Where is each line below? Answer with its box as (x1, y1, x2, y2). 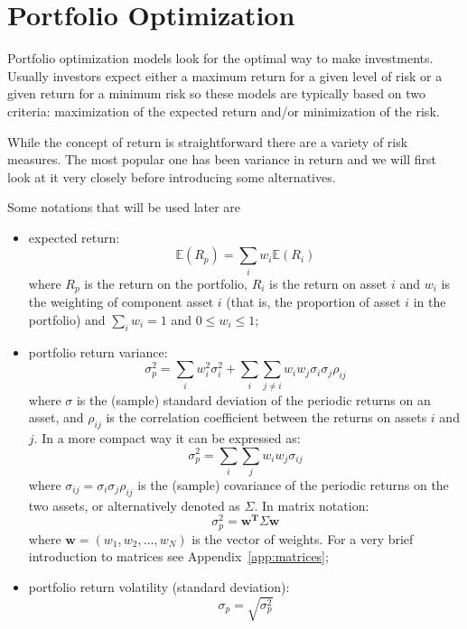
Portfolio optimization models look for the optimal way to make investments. (7, 49, 434, 68)
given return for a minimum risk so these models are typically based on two (7, 84, 425, 103)
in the (413, 292, 446, 311)
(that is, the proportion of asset (226, 292, 401, 311)
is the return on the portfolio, (84, 273, 248, 292)
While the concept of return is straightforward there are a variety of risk (7, 132, 408, 151)
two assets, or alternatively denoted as (28, 495, 240, 514)
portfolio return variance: (28, 342, 168, 361)
